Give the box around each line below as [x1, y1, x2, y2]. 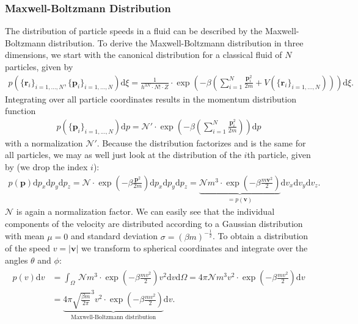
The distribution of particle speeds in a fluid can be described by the [5, 24, 263, 37]
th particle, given [247, 148, 311, 161]
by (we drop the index [5, 160, 88, 173]
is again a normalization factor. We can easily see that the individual [16, 205, 275, 218]
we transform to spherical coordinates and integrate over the [81, 242, 308, 254]
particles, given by [5, 60, 73, 73]
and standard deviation [70, 229, 158, 242]
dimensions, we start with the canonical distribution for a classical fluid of [5, 48, 282, 61]
